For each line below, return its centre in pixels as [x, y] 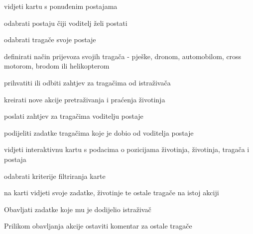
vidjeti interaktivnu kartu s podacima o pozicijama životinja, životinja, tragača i [127, 149]
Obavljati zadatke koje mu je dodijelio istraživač [78, 209]
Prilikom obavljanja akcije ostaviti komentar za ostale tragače [98, 226]
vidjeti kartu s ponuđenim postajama [61, 6]
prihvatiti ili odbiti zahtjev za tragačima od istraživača [87, 82]
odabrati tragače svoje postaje [50, 39]
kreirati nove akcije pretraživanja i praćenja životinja [85, 99]
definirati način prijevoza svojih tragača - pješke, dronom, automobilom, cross [123, 56]
